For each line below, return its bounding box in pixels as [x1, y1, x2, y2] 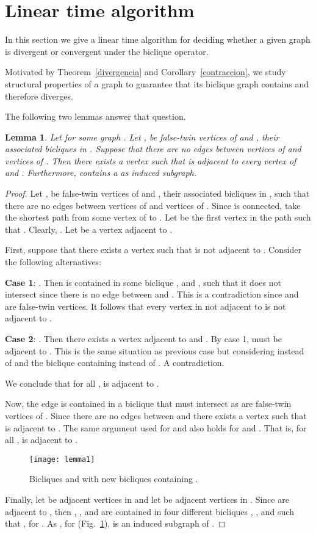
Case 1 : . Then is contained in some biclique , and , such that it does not [5, 276, 281, 288]
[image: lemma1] [29, 455, 95, 464]
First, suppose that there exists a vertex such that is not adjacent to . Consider [5, 243, 301, 256]
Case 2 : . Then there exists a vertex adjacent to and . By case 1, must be [5, 332, 282, 345]
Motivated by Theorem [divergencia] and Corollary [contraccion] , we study [5, 65, 286, 78]
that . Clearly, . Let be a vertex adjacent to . [5, 222, 173, 235]
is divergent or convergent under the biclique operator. [5, 45, 209, 57]
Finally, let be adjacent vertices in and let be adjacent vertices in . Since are [5, 493, 289, 505]
